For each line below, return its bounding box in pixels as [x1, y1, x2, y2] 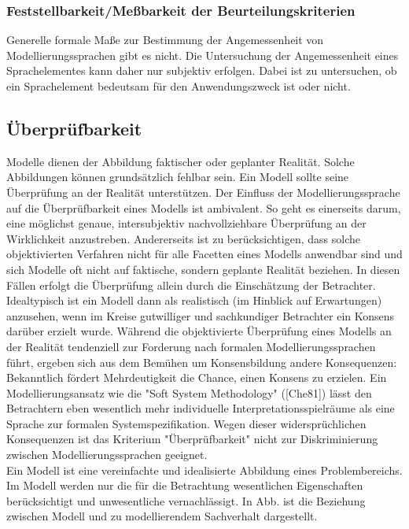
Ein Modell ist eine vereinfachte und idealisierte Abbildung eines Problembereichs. [6, 461, 403, 478]
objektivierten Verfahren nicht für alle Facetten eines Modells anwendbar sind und [6, 246, 403, 262]
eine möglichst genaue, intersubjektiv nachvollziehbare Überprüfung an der [6, 215, 367, 231]
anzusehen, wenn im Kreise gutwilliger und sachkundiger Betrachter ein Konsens [6, 307, 395, 324]
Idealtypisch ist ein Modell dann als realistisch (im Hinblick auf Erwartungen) [6, 292, 382, 309]
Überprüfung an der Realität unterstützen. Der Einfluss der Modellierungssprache [6, 183, 400, 200]
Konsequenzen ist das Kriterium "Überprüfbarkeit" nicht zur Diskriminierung [6, 431, 378, 447]
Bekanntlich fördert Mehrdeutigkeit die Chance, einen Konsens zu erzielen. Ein [6, 369, 387, 386]
